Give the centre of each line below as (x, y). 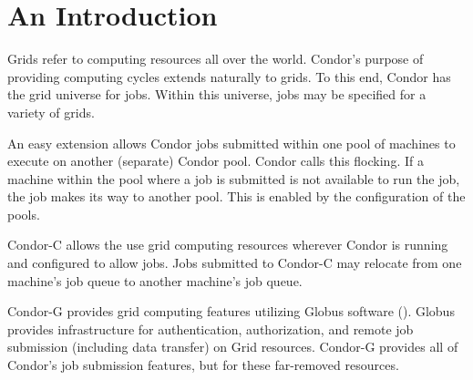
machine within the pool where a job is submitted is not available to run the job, (234, 178)
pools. (24, 214)
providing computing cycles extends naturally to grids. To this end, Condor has (229, 76)
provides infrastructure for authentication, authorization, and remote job (211, 329)
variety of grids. (51, 112)
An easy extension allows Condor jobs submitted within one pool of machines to (231, 143)
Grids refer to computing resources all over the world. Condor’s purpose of (216, 59)
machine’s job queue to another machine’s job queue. (155, 280)
